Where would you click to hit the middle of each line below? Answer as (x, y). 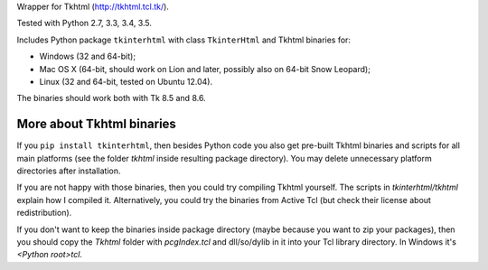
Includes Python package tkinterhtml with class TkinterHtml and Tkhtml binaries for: (184, 40)
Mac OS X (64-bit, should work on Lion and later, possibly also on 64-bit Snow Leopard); (205, 69)
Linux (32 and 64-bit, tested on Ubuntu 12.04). (126, 81)
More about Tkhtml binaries (96, 124)
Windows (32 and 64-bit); (87, 56)
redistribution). (44, 213)
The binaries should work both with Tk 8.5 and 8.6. (112, 98)
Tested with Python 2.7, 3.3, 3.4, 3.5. (84, 23)
